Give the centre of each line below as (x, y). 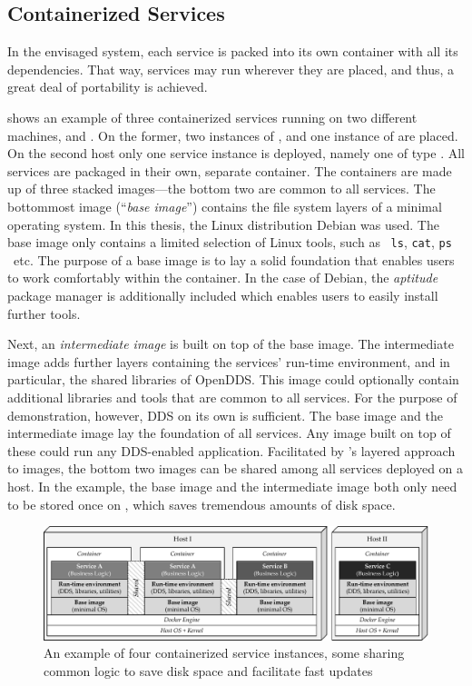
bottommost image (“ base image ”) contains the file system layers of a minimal (225, 206)
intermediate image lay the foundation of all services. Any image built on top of (229, 433)
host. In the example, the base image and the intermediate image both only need (232, 486)
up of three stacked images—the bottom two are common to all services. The (221, 189)
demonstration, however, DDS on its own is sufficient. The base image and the (225, 415)
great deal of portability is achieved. (108, 87)
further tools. (44, 313)
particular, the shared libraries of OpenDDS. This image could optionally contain (233, 379)
